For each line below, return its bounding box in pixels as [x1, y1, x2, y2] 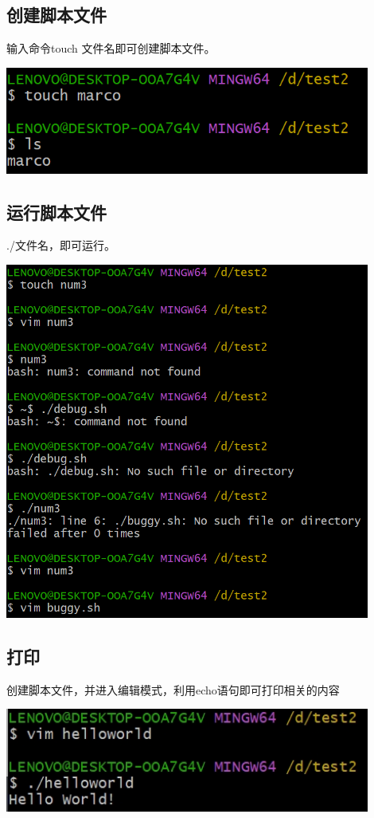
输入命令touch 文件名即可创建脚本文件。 [6, 40, 216, 57]
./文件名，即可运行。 [6, 237, 115, 254]
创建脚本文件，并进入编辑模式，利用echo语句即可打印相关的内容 [6, 681, 340, 698]
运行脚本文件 [6, 199, 107, 224]
